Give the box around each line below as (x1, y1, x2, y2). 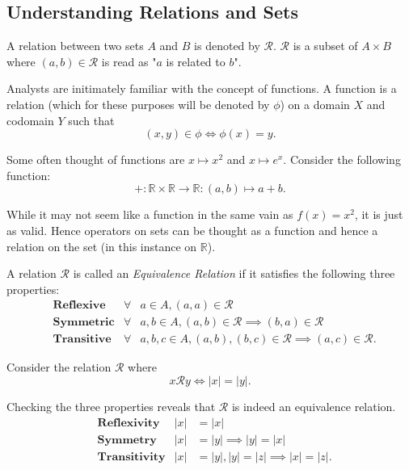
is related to (166, 52, 226, 69)
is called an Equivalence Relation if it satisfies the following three (73, 265, 395, 282)
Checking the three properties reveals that (6, 398, 216, 415)
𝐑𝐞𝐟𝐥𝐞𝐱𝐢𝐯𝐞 (53, 300, 106, 312)
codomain (6, 111, 54, 128)
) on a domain (280, 95, 350, 112)
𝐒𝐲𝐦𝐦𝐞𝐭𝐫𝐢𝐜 (53, 317, 115, 329)
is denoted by (194, 37, 260, 54)
